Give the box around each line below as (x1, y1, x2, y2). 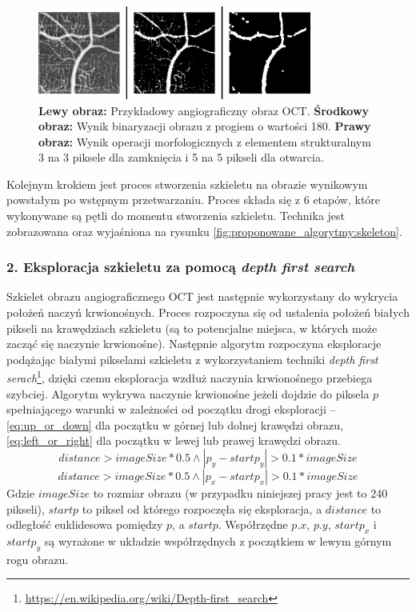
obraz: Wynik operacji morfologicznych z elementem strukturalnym (38, 133, 371, 150)
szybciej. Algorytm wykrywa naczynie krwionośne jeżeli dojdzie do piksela (6, 385, 370, 402)
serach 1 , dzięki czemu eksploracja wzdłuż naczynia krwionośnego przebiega (6, 367, 373, 386)
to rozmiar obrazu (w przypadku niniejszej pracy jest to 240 (93, 485, 388, 502)
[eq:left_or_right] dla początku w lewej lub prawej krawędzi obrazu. (6, 432, 341, 449)
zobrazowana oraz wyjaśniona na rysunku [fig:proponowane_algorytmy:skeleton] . (6, 222, 402, 239)
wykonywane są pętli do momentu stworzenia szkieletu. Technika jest (6, 207, 346, 224)
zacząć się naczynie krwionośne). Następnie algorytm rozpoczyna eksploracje (6, 335, 382, 352)
